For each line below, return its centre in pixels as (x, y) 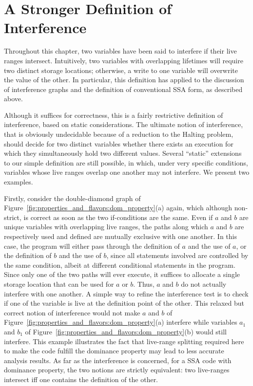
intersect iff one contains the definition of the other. (81, 379)
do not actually (204, 284)
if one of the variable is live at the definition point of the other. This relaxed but (124, 303)
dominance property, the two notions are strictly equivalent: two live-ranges (117, 370)
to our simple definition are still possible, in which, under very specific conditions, (126, 162)
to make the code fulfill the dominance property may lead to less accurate (114, 351)
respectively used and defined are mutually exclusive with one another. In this (120, 236)
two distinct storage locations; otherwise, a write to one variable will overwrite (121, 70)
